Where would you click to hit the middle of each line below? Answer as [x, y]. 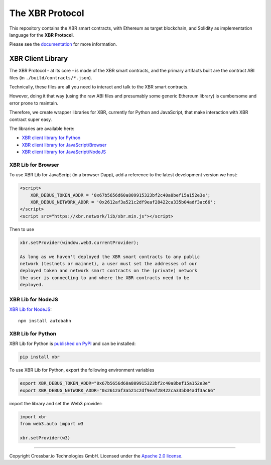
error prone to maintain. [34, 103]
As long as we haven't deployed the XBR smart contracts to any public [110, 257]
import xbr [33, 417]
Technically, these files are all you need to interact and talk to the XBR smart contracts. [99, 87]
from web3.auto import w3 [52, 424]
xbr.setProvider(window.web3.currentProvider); [79, 243]
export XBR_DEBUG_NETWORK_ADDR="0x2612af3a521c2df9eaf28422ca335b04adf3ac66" [118, 390]
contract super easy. [31, 119]
